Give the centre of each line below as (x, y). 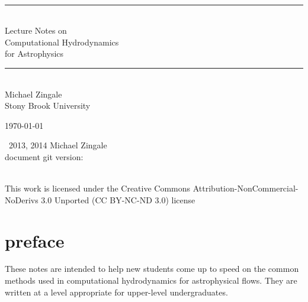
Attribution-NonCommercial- (246, 188)
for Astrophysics (34, 53)
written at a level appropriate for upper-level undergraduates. (116, 292)
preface (35, 240)
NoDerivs (22, 199)
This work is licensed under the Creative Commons (98, 188)
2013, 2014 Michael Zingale (58, 145)
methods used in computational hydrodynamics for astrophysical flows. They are (151, 280)
